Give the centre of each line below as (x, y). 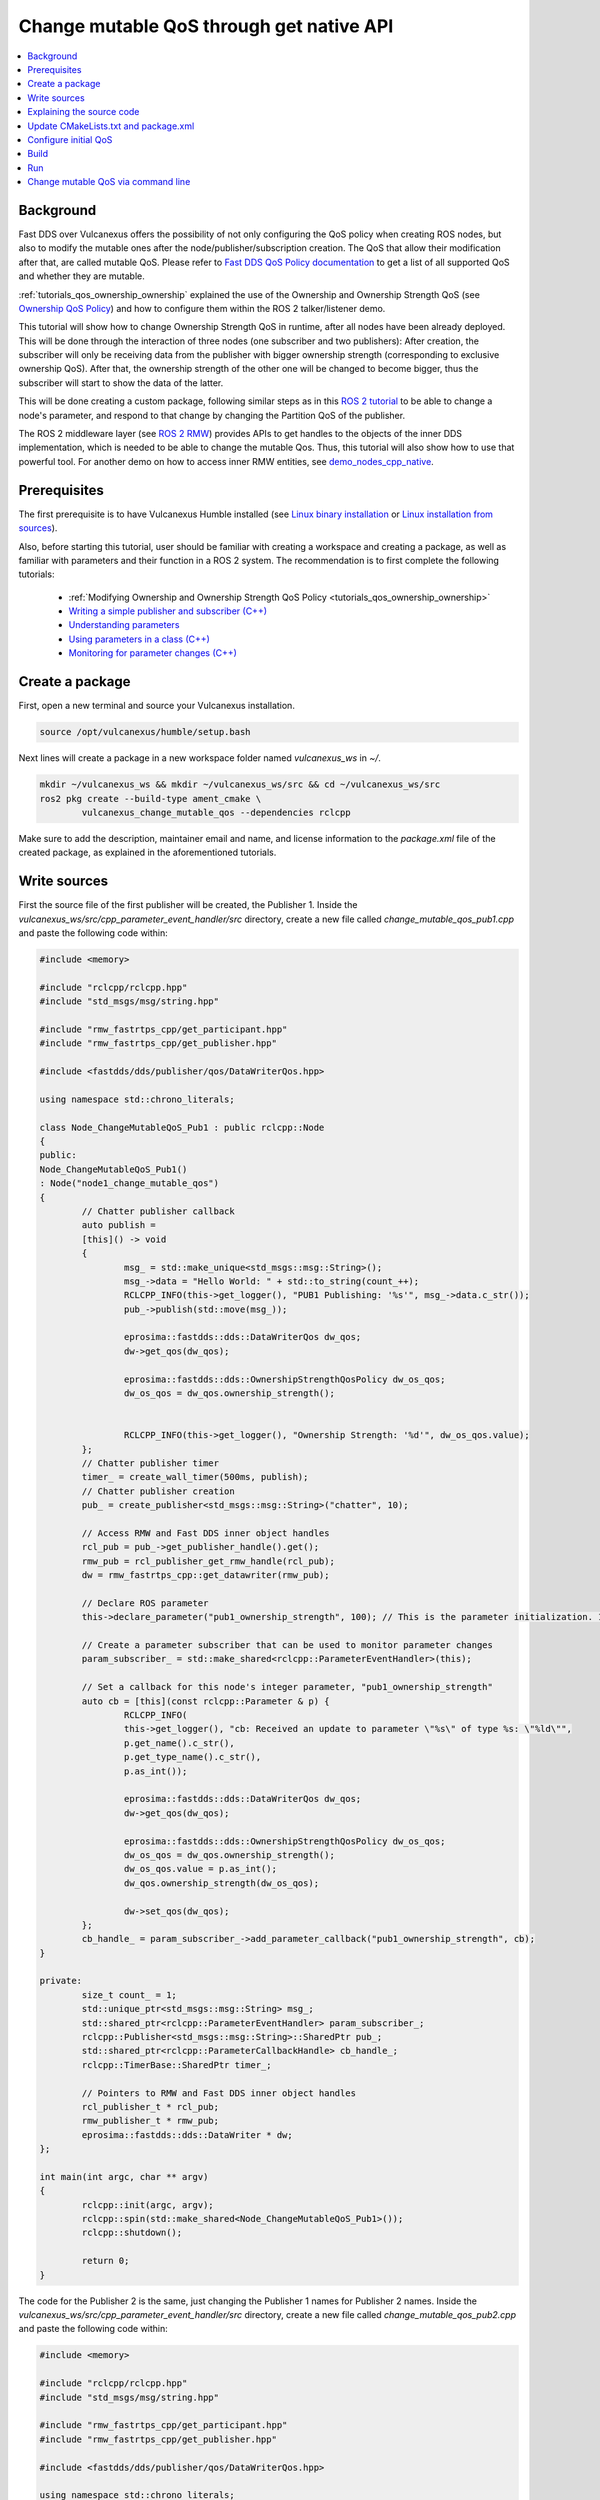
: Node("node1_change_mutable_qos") (129, 1183)
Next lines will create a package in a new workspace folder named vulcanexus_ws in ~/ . (200, 758)
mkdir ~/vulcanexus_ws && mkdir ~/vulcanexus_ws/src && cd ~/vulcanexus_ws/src (240, 784)
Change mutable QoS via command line (109, 182)
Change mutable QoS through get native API (206, 26)
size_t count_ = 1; (129, 1994)
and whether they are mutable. (81, 276)
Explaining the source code (83, 112)
